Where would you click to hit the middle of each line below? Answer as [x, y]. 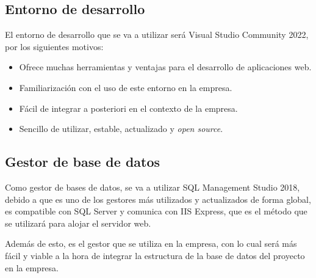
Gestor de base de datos [83, 162]
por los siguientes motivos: [54, 46]
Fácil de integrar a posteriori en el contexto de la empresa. [128, 108]
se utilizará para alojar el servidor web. [78, 223]
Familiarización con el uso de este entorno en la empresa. [126, 87]
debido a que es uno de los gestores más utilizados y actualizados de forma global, [158, 199]
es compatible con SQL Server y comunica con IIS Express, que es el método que [156, 211]
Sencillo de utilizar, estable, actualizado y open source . [121, 129]
